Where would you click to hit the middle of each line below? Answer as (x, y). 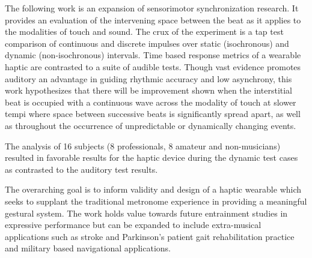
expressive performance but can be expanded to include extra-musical (133, 225)
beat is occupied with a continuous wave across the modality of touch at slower (151, 102)
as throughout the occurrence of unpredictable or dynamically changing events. (151, 125)
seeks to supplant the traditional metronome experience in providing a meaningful (156, 201)
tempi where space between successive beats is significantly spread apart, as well (153, 114)
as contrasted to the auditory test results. (81, 169)
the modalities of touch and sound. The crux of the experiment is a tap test (144, 31)
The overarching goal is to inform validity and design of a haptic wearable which (153, 189)
